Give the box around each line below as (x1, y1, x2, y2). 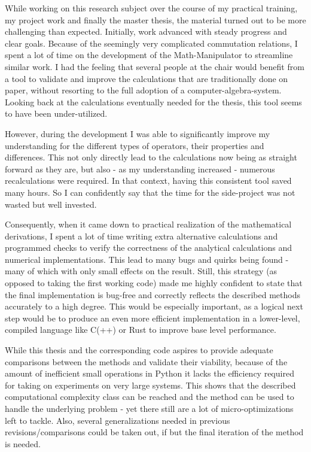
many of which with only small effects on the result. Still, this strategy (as (5, 265, 278, 277)
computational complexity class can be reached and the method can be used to (5, 390, 294, 403)
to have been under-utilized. (5, 107, 108, 120)
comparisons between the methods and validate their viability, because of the (5, 355, 288, 368)
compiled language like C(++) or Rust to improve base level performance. (5, 323, 276, 336)
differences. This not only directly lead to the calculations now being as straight (5, 151, 297, 163)
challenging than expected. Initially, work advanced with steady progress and (5, 25, 287, 38)
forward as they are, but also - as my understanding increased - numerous (5, 162, 275, 175)
